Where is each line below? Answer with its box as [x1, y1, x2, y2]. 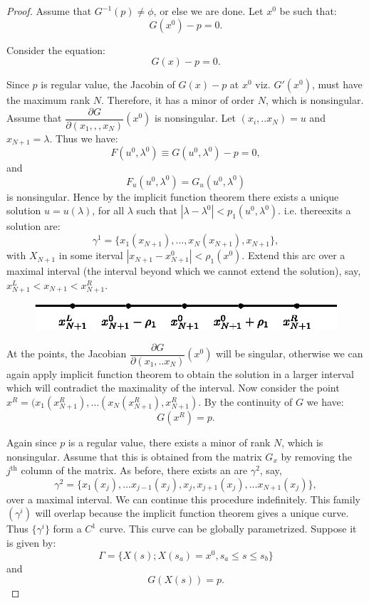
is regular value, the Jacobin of [41, 77, 175, 92]
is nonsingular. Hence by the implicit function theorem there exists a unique [6, 189, 339, 204]
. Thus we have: [49, 130, 118, 145]
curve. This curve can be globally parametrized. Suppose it [99, 521, 357, 536]
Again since [6, 435, 57, 450]
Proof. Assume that [6, 4, 92, 18]
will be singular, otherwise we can [216, 346, 363, 361]
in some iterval [58, 248, 123, 263]
